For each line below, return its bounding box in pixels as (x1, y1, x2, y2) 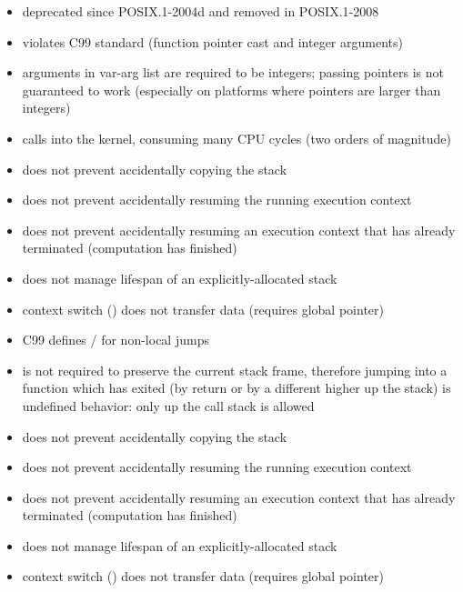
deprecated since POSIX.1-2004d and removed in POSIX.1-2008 (22, 2, 379, 20)
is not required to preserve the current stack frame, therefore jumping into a (22, 360, 448, 379)
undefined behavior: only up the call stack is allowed (22, 396, 315, 415)
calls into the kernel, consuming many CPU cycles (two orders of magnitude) (22, 128, 451, 147)
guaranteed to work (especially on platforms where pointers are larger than (22, 80, 441, 99)
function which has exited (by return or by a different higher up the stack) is (22, 378, 451, 397)
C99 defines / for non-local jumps (22, 330, 209, 349)
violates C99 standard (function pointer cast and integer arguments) (22, 32, 403, 51)
